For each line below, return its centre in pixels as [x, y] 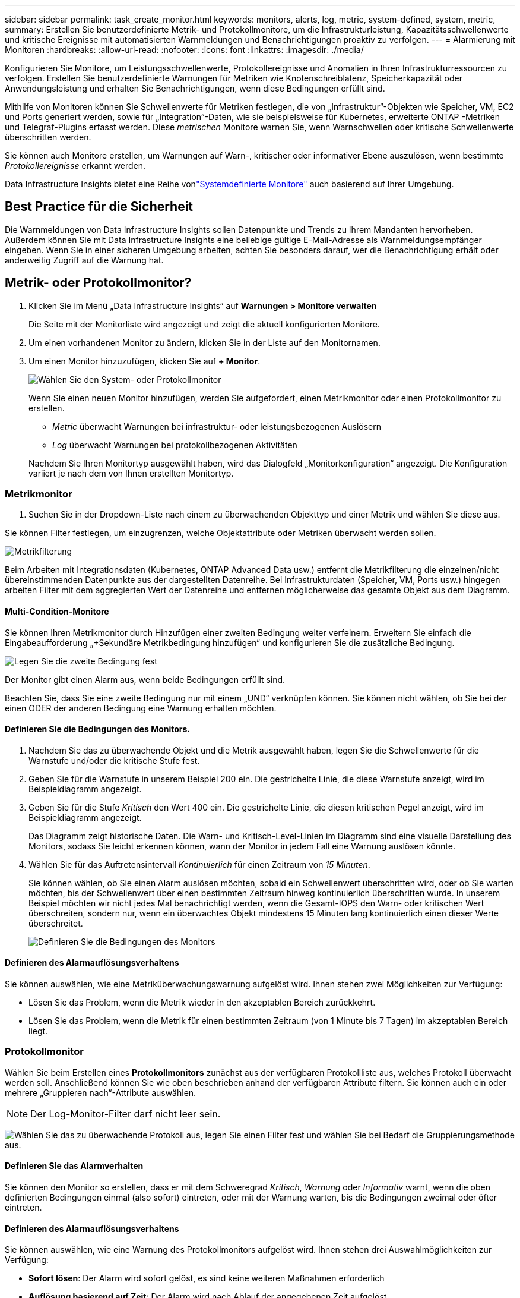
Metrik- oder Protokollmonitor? [98, 283]
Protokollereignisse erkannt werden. [75, 166]
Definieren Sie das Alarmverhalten [74, 1166]
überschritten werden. [48, 137]
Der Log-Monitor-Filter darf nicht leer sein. [126, 1113]
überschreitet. [56, 923]
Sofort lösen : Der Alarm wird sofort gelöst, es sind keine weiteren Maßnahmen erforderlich [207, 1278]
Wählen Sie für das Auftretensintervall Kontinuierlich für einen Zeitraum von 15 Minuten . [199, 864]
